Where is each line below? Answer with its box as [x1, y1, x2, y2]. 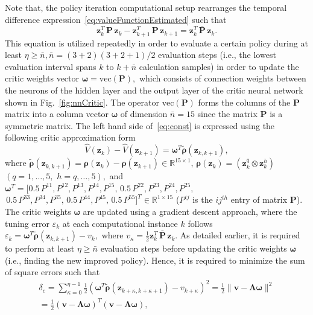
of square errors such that [5, 266, 100, 278]
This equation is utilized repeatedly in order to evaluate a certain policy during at [5, 36, 308, 49]
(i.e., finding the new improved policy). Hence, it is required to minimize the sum [5, 253, 305, 266]
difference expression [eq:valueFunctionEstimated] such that [5, 13, 227, 25]
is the [192, 193, 213, 206]
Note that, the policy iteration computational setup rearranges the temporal [5, 1, 287, 13]
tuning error [5, 217, 50, 229]
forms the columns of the [198, 95, 291, 108]
